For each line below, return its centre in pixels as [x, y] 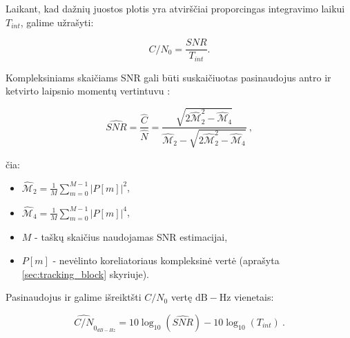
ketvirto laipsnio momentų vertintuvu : [88, 91]
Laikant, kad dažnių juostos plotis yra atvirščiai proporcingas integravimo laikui [175, 8]
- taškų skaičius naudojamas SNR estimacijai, [131, 237]
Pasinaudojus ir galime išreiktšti [74, 297]
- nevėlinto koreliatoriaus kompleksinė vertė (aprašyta [166, 260]
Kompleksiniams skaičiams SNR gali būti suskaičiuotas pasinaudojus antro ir [168, 77]
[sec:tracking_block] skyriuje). [85, 274]
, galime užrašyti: [57, 22]
